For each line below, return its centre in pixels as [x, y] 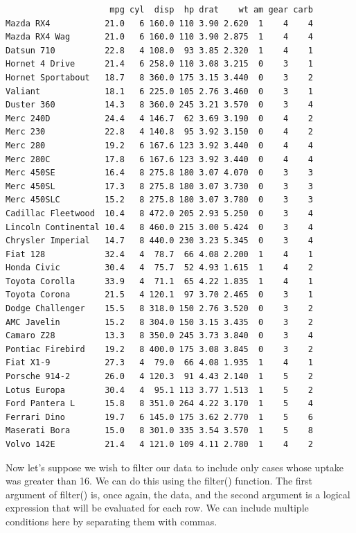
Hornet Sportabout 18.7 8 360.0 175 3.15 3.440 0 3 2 [159, 77]
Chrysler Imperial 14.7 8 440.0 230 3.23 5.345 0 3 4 [159, 241]
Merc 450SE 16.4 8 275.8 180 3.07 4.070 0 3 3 [159, 173]
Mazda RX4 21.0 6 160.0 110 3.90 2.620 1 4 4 [159, 23]
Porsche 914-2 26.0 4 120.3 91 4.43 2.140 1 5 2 [159, 377]
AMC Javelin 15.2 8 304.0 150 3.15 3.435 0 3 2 [159, 322]
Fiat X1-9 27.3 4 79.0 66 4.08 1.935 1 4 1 [159, 363]
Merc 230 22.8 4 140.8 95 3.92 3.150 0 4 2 [159, 132]
